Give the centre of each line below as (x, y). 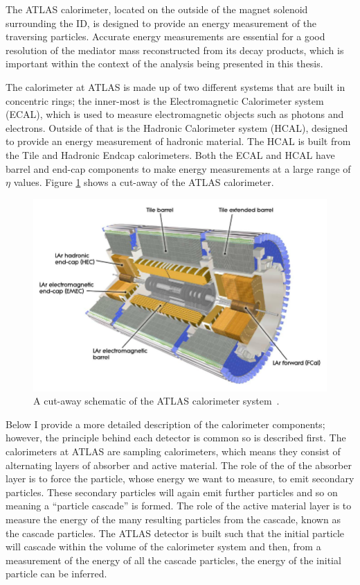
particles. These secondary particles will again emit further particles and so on (172, 492)
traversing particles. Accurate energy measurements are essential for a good (165, 36)
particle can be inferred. (56, 574)
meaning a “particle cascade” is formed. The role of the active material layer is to (179, 506)
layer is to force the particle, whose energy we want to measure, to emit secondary (180, 478)
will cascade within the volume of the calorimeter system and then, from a (163, 546)
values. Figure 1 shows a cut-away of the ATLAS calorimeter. (144, 182)
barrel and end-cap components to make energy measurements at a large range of (178, 168)
